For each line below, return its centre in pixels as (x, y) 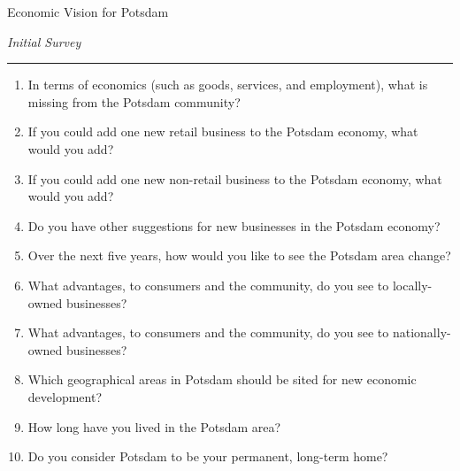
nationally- (422, 332)
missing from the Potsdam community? (134, 101)
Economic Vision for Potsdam (88, 12)
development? (65, 396)
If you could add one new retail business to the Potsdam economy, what (223, 131)
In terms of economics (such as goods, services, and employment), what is (228, 85)
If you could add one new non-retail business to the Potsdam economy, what (235, 178)
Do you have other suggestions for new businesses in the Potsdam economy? (234, 225)
